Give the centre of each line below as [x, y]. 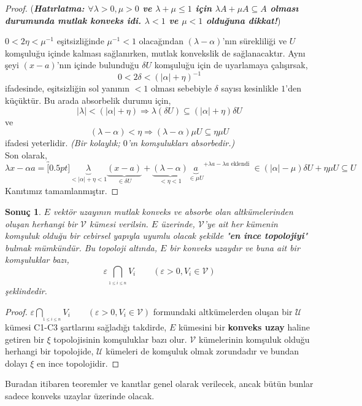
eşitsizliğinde [80, 41]
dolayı [16, 363]
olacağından [161, 41]
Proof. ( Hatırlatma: [45, 8]
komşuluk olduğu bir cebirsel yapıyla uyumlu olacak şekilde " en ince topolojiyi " [156, 236]
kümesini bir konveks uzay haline [244, 327]
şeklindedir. [26, 290]
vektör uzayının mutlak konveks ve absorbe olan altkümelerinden [173, 211]
